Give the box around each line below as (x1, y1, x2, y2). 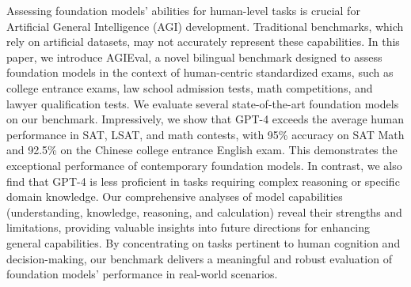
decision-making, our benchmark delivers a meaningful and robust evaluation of (6, 250, 392, 266)
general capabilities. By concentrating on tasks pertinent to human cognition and (6, 234, 401, 251)
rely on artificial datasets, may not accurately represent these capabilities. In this (6, 33, 400, 50)
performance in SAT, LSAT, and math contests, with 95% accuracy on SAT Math (6, 126, 405, 142)
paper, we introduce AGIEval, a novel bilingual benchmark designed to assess (6, 48, 382, 65)
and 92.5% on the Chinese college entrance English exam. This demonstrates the (6, 142, 398, 158)
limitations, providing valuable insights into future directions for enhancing (6, 219, 371, 236)
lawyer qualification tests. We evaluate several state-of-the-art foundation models (6, 95, 399, 111)
